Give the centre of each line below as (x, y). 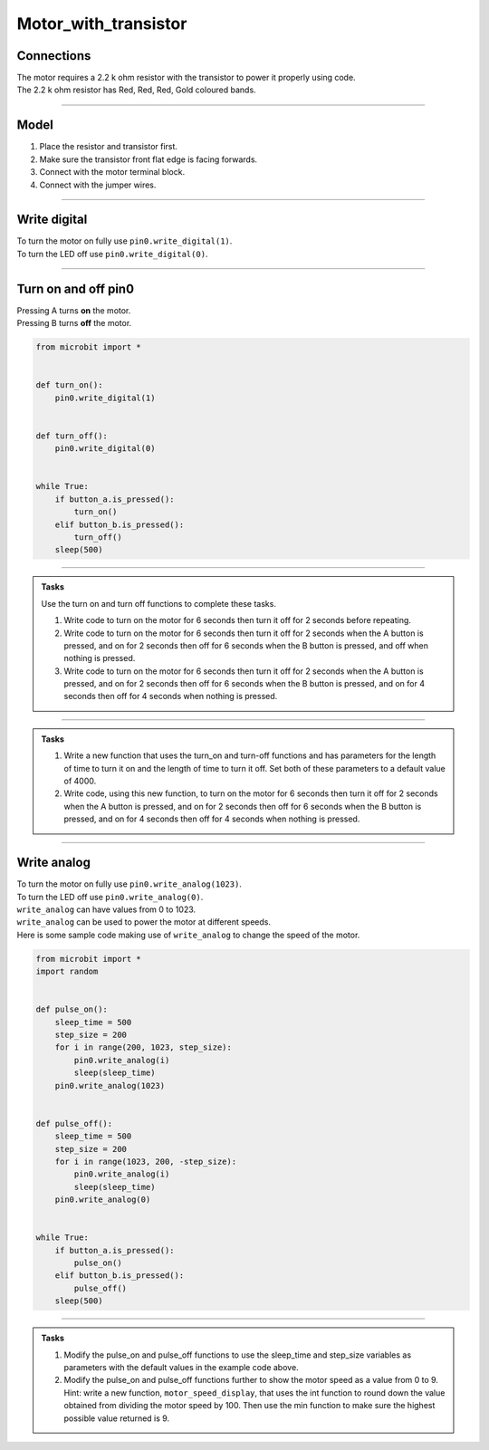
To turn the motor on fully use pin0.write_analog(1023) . (129, 884)
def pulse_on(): (72, 1009)
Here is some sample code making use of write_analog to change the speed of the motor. (188, 935)
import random (67, 972)
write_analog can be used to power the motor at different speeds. (144, 922)
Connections (54, 56)
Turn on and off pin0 (76, 288)
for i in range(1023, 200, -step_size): (146, 1161)
